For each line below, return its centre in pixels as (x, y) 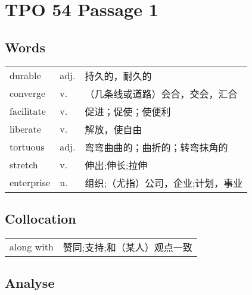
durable (25, 76)
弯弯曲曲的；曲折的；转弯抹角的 (156, 147)
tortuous (27, 147)
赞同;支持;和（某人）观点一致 (127, 247)
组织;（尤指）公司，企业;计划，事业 (164, 183)
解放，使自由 (113, 129)
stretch (24, 165)
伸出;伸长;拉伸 (116, 165)
